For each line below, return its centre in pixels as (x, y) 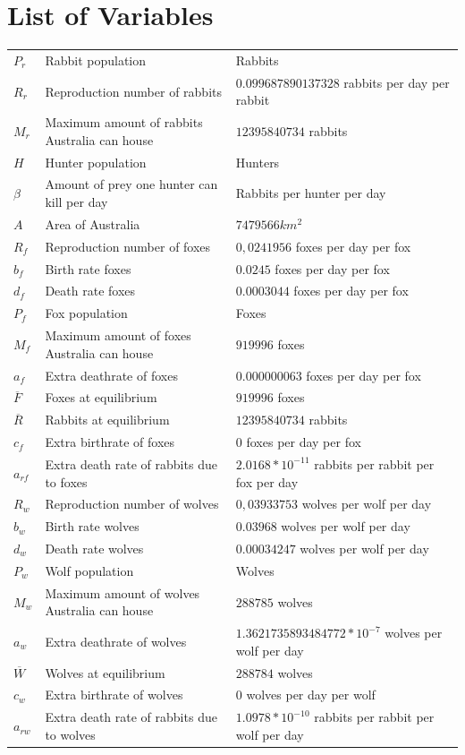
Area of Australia (93, 223)
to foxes (66, 481)
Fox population (86, 313)
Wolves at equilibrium (105, 672)
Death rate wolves (94, 549)
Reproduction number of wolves (132, 504)
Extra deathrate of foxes (111, 375)
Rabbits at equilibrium (107, 420)
